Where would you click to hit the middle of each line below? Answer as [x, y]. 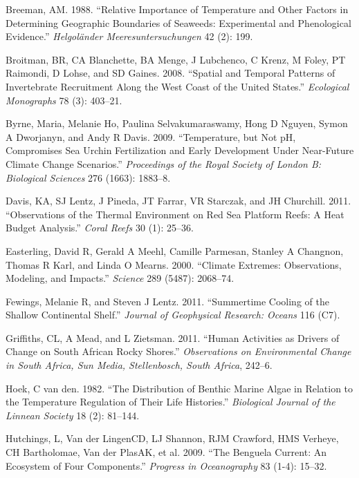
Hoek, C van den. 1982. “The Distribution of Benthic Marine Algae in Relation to [179, 388]
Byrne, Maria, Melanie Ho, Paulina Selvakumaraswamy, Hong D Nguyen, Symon [177, 123]
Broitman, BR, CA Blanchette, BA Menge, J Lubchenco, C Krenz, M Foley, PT [176, 59]
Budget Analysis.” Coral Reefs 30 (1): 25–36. [100, 228]
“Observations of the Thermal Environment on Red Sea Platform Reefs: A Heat [175, 214]
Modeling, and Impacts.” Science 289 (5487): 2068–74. [120, 278]
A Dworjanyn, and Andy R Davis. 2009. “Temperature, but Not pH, [151, 136]
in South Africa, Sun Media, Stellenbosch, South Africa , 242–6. [139, 365]
